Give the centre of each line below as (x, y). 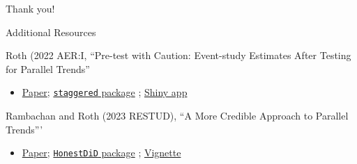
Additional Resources (51, 32)
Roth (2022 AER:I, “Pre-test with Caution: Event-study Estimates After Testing (178, 55)
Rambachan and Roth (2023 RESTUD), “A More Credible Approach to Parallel (177, 116)
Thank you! (30, 8)
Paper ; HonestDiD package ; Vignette (101, 153)
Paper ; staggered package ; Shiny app (105, 92)
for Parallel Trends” (48, 68)
